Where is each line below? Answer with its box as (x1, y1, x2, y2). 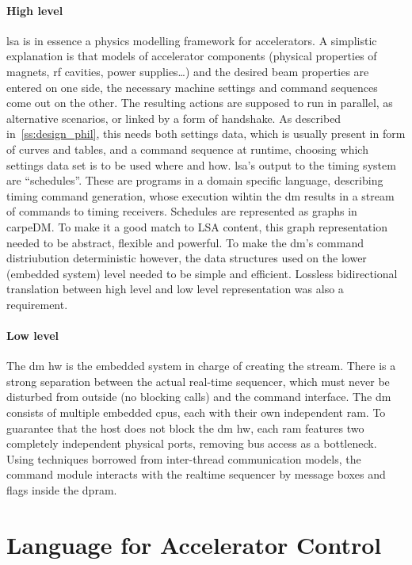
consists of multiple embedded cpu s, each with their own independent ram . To (6, 404, 386, 421)
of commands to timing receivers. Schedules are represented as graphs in (6, 203, 357, 220)
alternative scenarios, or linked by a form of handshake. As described (6, 109, 341, 126)
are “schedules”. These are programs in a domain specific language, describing (6, 172, 383, 189)
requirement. (6, 296, 68, 312)
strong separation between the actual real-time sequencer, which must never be (6, 372, 390, 389)
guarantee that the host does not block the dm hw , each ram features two (6, 419, 364, 436)
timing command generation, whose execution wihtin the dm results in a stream (6, 187, 395, 204)
